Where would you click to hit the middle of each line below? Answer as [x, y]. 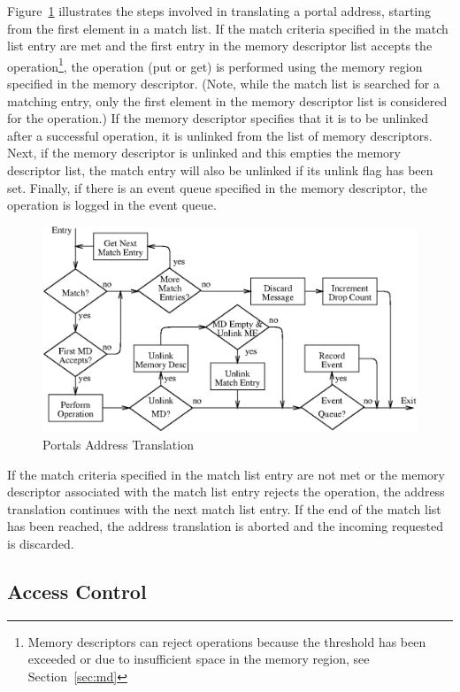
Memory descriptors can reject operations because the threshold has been [227, 641]
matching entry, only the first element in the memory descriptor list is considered [227, 100]
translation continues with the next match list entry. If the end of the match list [224, 508]
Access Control [77, 592]
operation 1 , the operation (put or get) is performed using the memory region [215, 65]
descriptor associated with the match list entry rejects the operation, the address [226, 492]
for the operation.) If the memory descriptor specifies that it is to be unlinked [218, 118]
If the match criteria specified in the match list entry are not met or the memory [226, 474]
